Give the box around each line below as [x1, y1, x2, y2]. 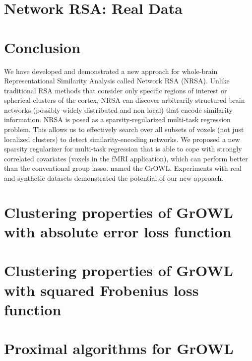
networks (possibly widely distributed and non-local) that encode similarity [4, 104, 233, 115]
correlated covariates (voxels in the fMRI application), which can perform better [4, 153, 248, 163]
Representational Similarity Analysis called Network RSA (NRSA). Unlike [4, 75, 230, 86]
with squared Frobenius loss [4, 280, 199, 300]
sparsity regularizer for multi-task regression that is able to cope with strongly [4, 144, 242, 154]
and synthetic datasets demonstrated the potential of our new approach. [4, 173, 224, 183]
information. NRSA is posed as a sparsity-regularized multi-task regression [4, 114, 231, 125]
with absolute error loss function [4, 221, 232, 241]
